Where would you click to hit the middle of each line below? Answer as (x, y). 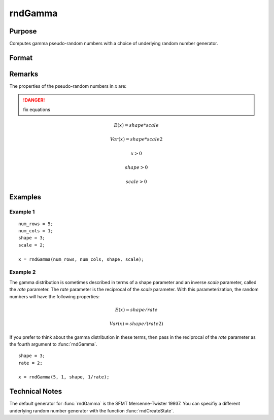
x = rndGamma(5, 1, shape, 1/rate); (64, 377)
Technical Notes (36, 391)
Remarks (24, 74)
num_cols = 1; (36, 231)
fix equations (37, 110)
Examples (25, 197)
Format (21, 58)
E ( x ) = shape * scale (136, 125)
